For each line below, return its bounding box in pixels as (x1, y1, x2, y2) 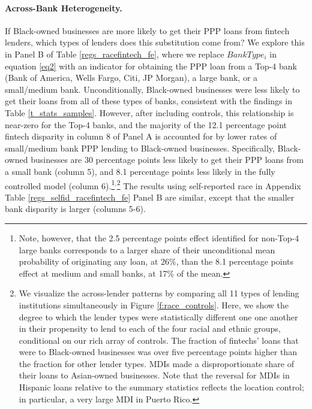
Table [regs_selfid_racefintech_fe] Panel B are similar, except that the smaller (5, 190, 295, 203)
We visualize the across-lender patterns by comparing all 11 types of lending (19, 287, 299, 299)
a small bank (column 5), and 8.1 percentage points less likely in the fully (5, 165, 275, 177)
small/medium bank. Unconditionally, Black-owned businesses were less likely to (5, 83, 300, 95)
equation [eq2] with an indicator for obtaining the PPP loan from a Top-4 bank (5, 59, 297, 72)
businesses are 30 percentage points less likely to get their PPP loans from (31, 153, 304, 166)
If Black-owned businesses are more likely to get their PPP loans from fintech (5, 24, 290, 37)
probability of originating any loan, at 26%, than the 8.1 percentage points (19, 255, 293, 268)
